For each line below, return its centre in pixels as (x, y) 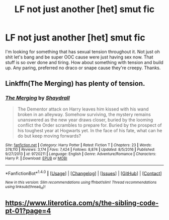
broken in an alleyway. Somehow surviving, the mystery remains (84, 114)
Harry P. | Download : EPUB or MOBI (36, 158)
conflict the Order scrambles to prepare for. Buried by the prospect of (90, 125)
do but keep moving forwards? (49, 136)
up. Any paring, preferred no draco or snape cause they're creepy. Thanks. (83, 68)
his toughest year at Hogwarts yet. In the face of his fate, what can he (90, 130)
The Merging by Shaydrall (37, 98)
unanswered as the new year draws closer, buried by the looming (85, 120)
